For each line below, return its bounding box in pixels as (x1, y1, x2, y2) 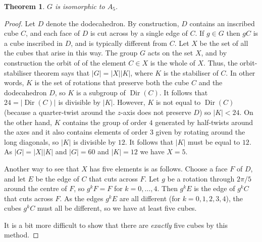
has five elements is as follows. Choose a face (89, 163, 228, 173)
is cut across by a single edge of (90, 28, 188, 38)
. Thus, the (203, 57, 238, 68)
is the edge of (194, 183, 235, 194)
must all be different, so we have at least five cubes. (37, 203, 197, 213)
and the (198, 77, 223, 88)
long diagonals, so (4, 136, 59, 147)
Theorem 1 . (4, 1, 45, 11)
